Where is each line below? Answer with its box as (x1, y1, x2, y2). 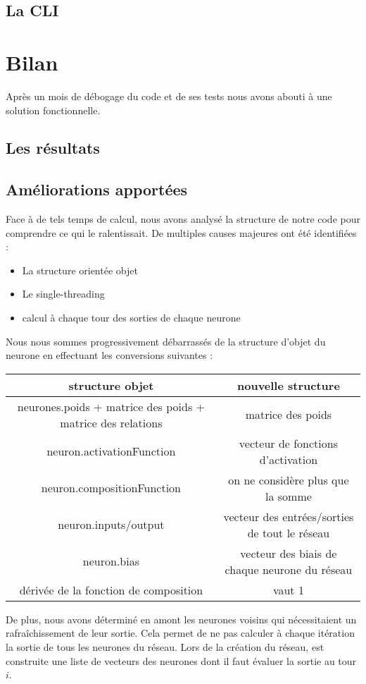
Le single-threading (22, 286, 105, 301)
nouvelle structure (236, 377, 340, 393)
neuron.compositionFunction (41, 480, 182, 496)
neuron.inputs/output (58, 516, 165, 533)
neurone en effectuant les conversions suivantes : (6, 348, 213, 362)
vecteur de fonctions (239, 434, 338, 451)
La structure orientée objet (22, 262, 138, 277)
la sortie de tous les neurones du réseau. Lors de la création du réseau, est (6, 640, 324, 654)
